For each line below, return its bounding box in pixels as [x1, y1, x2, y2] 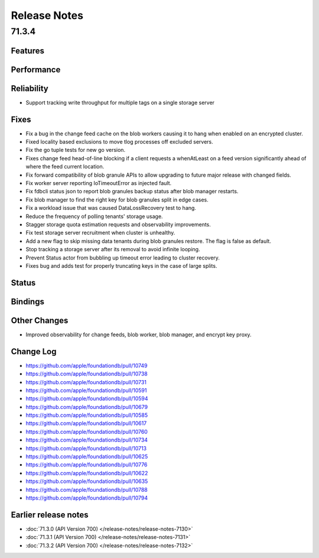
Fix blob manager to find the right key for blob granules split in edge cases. [25, 196, 209, 203]
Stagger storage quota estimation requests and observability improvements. [25, 220, 211, 228]
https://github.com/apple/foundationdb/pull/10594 [25, 395, 148, 402]
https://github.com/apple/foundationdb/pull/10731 [25, 378, 147, 385]
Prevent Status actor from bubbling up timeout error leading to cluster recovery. [25, 254, 220, 261]
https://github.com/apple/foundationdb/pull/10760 [25, 428, 148, 435]
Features [11, 46, 44, 56]
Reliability [11, 83, 48, 93]
